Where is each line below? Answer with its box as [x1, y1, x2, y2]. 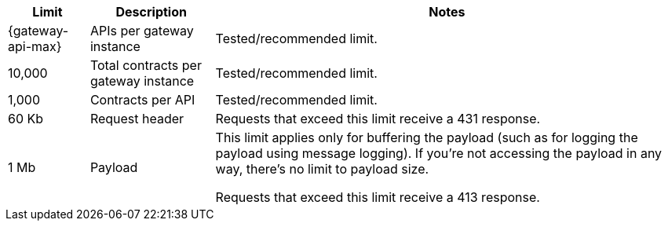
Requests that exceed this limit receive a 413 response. [215, 189, 540, 205]
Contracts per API [89, 92, 195, 108]
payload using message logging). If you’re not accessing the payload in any [215, 145, 663, 161]
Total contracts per [89, 57, 202, 73]
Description [115, 4, 187, 20]
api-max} [8, 38, 62, 54]
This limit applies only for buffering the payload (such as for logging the [215, 130, 638, 145]
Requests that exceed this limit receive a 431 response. [215, 111, 541, 126]
